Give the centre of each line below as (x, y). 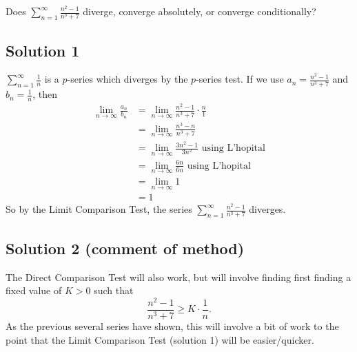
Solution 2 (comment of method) (125, 248)
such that (114, 290)
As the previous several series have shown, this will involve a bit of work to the (172, 325)
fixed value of (34, 290)
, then (45, 94)
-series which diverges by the (127, 79)
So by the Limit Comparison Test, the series (99, 209)
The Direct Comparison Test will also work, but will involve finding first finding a (178, 277)
